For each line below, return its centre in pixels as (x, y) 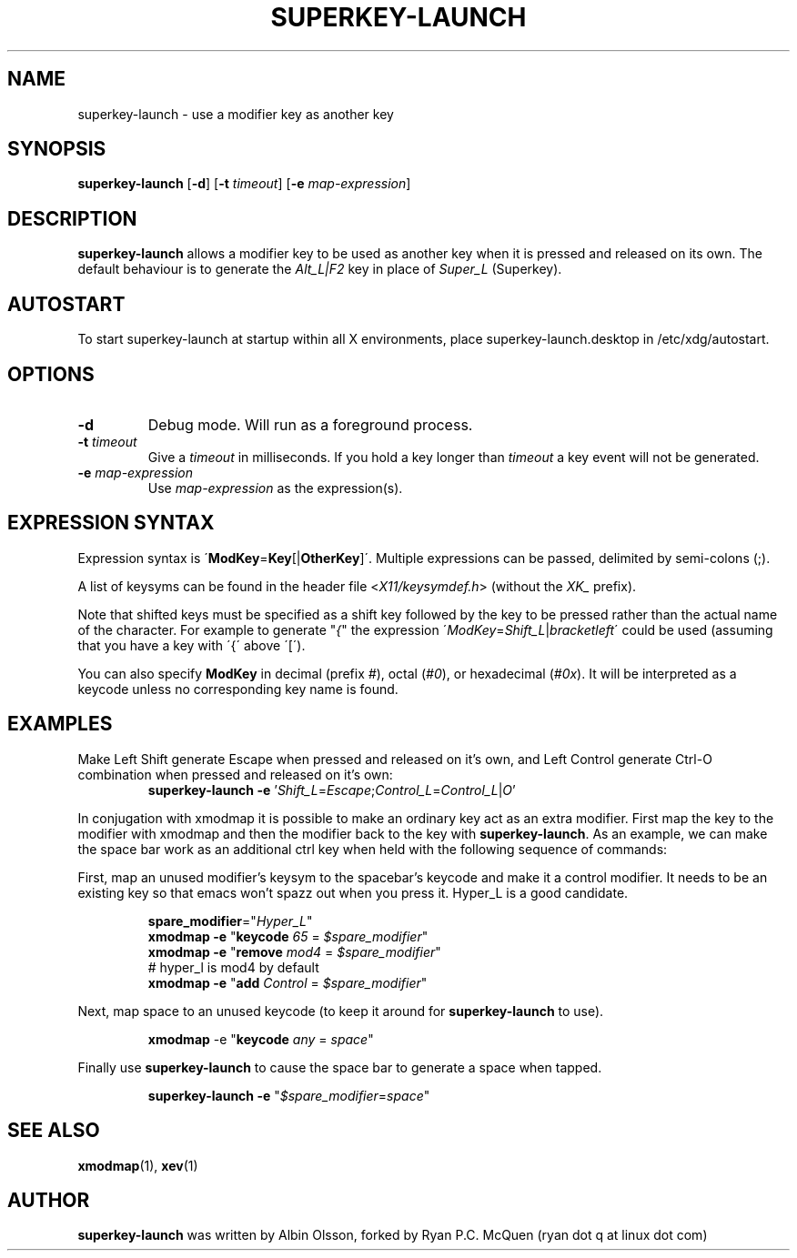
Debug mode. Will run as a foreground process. (310, 424)
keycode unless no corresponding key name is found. (238, 689)
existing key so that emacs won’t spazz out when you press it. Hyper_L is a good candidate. (353, 892)
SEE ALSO (54, 1131)
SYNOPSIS (57, 149)
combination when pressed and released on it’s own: (235, 774)
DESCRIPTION (72, 218)
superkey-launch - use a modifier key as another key (236, 114)
